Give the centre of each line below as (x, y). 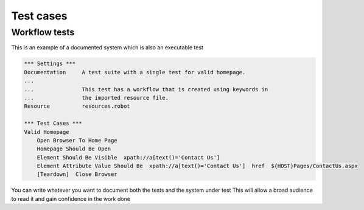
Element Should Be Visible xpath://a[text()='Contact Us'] (128, 157)
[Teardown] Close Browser (77, 174)
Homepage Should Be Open (74, 149)
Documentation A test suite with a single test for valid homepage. (135, 72)
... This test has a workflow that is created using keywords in (146, 89)
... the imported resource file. (96, 98)
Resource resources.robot (77, 106)
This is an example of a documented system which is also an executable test (107, 47)
